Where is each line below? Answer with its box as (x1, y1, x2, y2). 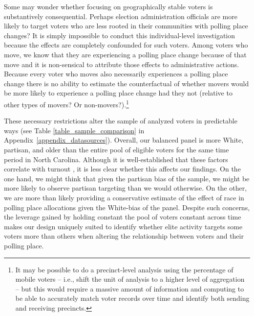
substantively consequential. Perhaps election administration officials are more (4, 11, 237, 21)
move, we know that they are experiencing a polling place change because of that (4, 49, 247, 59)
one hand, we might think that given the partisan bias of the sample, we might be (4, 173, 250, 183)
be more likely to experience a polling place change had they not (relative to (4, 88, 233, 98)
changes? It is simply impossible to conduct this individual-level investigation (4, 30, 235, 40)
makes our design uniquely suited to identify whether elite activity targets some (4, 221, 243, 231)
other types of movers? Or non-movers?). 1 (4, 97, 129, 109)
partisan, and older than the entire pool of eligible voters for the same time (4, 144, 229, 154)
